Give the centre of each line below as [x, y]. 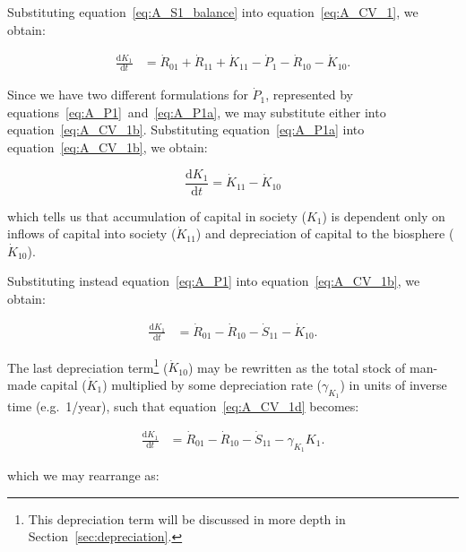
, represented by [310, 95]
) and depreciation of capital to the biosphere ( [325, 233]
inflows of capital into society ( [92, 233]
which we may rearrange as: [83, 475]
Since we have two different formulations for [128, 95]
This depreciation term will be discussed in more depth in [187, 518]
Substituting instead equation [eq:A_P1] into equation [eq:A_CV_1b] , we [214, 281]
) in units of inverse [393, 384]
